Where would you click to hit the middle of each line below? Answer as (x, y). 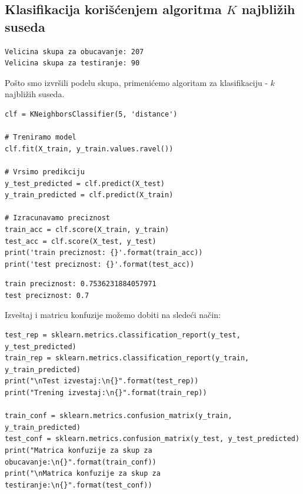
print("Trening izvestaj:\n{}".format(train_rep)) (106, 393)
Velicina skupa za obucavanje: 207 (74, 52)
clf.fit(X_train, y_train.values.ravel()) (89, 149)
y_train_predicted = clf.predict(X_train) (89, 195)
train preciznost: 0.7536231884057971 (81, 284)
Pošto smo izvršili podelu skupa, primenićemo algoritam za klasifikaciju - (136, 82)
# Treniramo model (41, 137)
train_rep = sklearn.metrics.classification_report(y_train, (127, 358)
